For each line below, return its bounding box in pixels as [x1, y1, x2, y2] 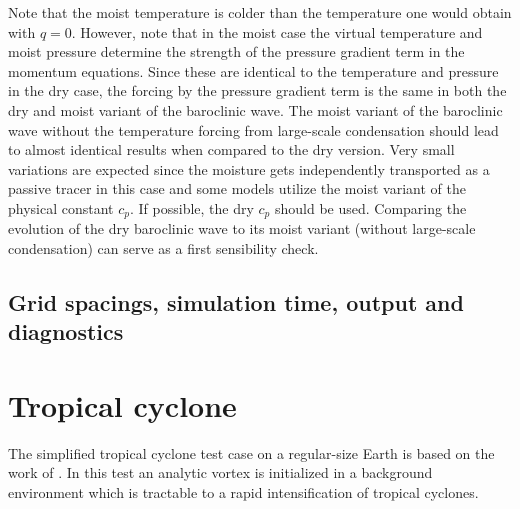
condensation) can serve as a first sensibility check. [8, 237, 319, 258]
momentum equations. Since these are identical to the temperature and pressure [8, 60, 499, 81]
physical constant [8, 197, 114, 218]
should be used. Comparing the [274, 197, 467, 218]
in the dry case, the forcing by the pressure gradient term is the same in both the [8, 80, 507, 101]
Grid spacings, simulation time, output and [8, 286, 464, 317]
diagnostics [8, 316, 124, 347]
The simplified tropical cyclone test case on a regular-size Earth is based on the [8, 442, 495, 463]
